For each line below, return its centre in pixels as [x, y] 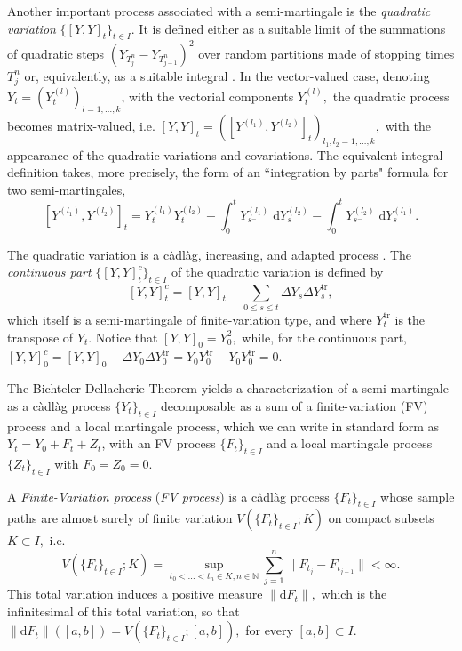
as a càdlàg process [59, 405]
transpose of [40, 337]
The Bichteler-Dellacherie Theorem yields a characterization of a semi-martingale [228, 388]
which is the [354, 594]
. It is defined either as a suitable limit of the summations [288, 28]
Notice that [127, 337]
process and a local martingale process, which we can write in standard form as [223, 426]
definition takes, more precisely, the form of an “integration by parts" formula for [228, 172]
